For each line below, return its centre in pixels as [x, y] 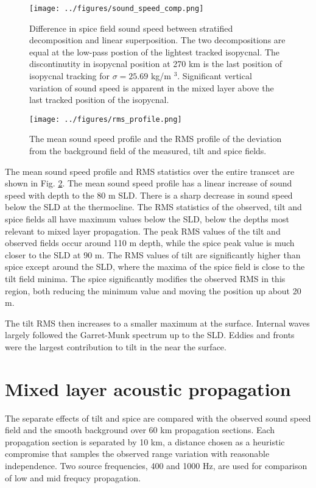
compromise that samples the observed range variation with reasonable [137, 454]
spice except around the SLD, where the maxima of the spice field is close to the [155, 267]
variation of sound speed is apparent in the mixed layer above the [152, 87]
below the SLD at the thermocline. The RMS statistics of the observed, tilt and [153, 207]
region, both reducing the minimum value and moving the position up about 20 [153, 290]
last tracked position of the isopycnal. [99, 100]
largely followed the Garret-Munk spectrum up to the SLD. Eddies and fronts [150, 335]
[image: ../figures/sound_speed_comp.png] [117, 9]
